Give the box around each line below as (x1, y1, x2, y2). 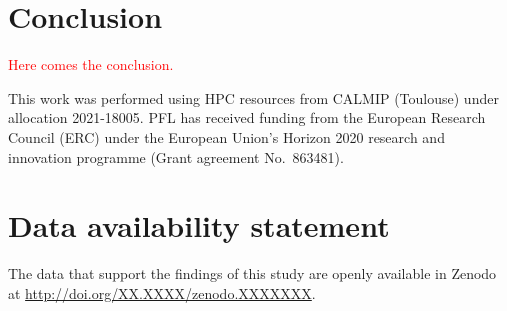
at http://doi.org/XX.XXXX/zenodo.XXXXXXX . (8, 282, 316, 303)
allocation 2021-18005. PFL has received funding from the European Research (8, 107, 486, 128)
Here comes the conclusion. (8, 54, 174, 75)
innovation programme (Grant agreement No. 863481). (8, 146, 344, 167)
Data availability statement (8, 205, 390, 246)
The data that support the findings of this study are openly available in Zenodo (8, 263, 497, 284)
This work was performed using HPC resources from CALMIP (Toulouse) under (8, 87, 499, 108)
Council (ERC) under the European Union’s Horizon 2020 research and (8, 126, 445, 147)
